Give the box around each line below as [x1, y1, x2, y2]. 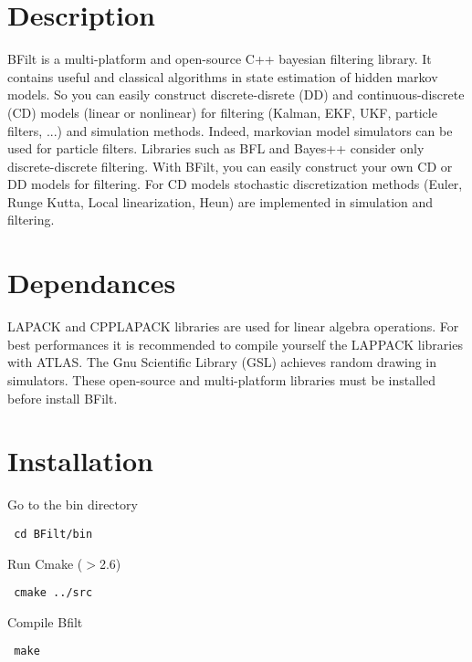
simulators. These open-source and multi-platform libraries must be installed [7, 370, 435, 389]
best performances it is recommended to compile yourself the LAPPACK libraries [7, 334, 463, 353]
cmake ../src [14, 586, 93, 600]
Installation [7, 442, 153, 479]
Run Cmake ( [7, 553, 83, 573]
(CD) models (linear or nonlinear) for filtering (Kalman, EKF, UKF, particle [7, 102, 437, 121]
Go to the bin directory [7, 495, 138, 514]
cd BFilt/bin [14, 527, 93, 541]
